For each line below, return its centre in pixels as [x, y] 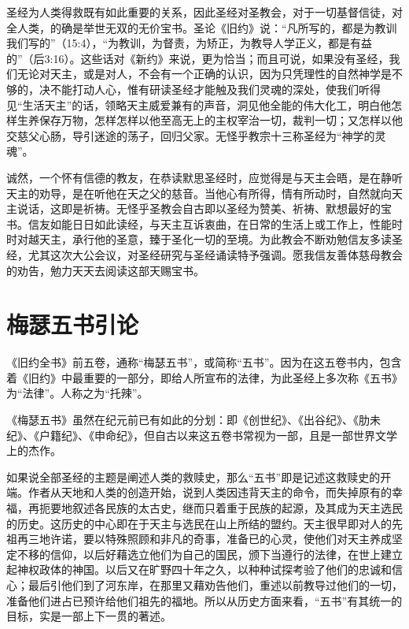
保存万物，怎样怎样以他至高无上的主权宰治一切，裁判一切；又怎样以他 [221, 120]
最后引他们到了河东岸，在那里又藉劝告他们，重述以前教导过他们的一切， [215, 584]
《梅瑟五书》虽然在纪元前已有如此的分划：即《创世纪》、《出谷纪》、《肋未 [193, 419]
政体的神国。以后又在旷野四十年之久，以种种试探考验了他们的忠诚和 [215, 569]
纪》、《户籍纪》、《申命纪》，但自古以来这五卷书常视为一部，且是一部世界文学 [202, 435]
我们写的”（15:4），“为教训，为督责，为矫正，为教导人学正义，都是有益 [190, 43]
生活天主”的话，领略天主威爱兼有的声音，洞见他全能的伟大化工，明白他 [207, 104]
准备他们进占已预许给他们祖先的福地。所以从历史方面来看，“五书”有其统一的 [204, 600]
